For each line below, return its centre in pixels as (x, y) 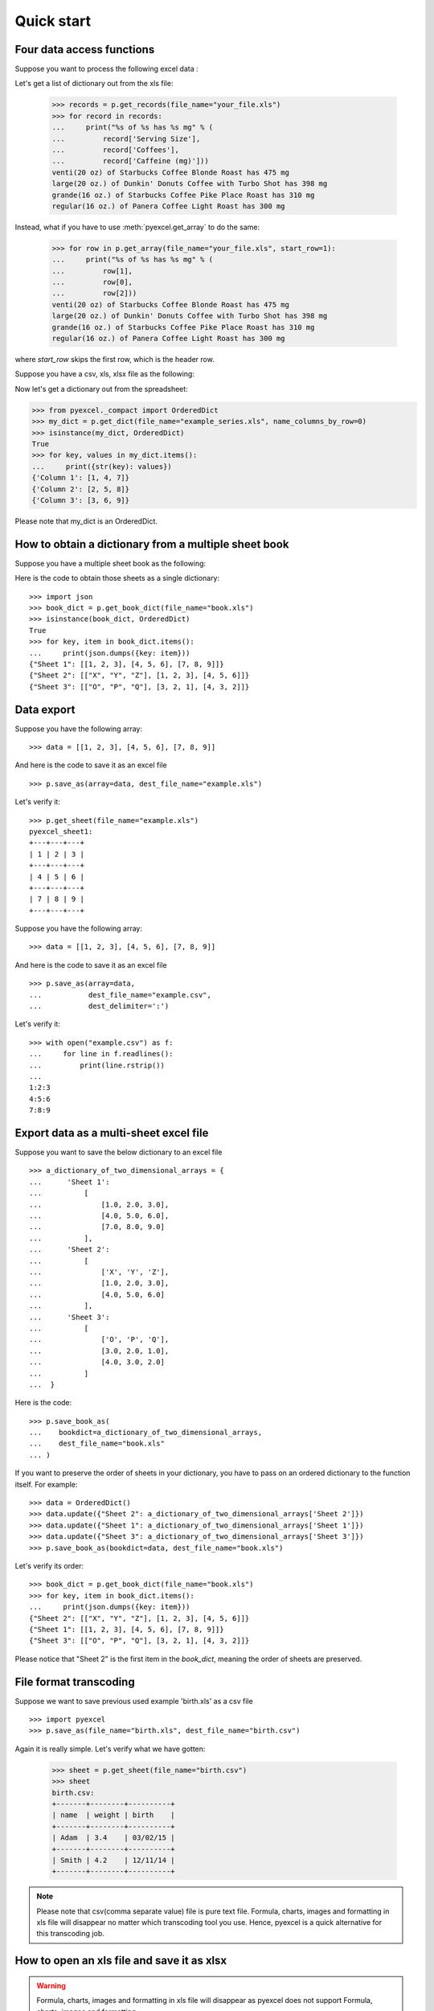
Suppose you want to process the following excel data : (106, 69)
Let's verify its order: (49, 1565)
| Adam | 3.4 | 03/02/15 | (114, 1838)
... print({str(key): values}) (102, 466)
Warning (51, 1985)
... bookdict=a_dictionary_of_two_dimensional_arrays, (146, 1433)
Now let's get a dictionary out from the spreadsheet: (101, 389)
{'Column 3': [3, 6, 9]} (81, 500)
